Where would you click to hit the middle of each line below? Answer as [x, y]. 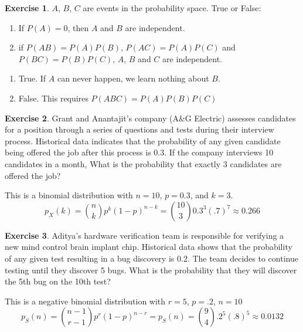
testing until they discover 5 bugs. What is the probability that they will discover [151, 270]
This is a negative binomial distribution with [85, 301]
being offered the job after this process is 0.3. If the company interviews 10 [139, 152]
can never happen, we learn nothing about [133, 78]
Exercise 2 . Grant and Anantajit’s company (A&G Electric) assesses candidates [150, 118]
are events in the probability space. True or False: [172, 8]
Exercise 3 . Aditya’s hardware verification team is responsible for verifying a [144, 235]
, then [78, 27]
